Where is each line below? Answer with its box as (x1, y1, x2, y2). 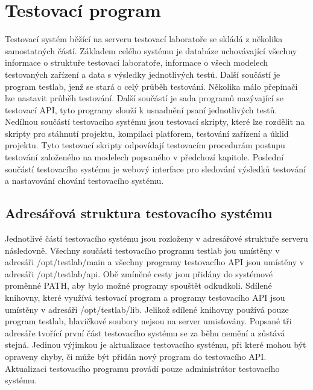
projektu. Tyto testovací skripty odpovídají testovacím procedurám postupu (5, 139, 285, 151)
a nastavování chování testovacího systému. (5, 174, 164, 187)
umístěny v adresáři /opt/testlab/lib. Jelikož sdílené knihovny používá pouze (5, 303, 289, 315)
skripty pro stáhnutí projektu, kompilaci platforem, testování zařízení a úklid (5, 127, 289, 139)
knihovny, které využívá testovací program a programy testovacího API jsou (5, 291, 285, 304)
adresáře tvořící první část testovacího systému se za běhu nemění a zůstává (5, 326, 285, 339)
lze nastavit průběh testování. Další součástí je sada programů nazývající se (5, 92, 284, 104)
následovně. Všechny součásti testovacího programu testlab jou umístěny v (5, 244, 280, 256)
